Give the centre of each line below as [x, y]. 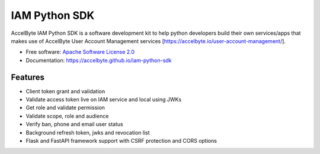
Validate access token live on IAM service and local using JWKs [104, 100]
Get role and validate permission [65, 108]
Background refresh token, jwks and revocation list [88, 132]
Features [28, 77]
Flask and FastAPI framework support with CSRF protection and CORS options [121, 140]
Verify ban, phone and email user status [75, 124]
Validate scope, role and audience [67, 116]
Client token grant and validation [65, 91]
